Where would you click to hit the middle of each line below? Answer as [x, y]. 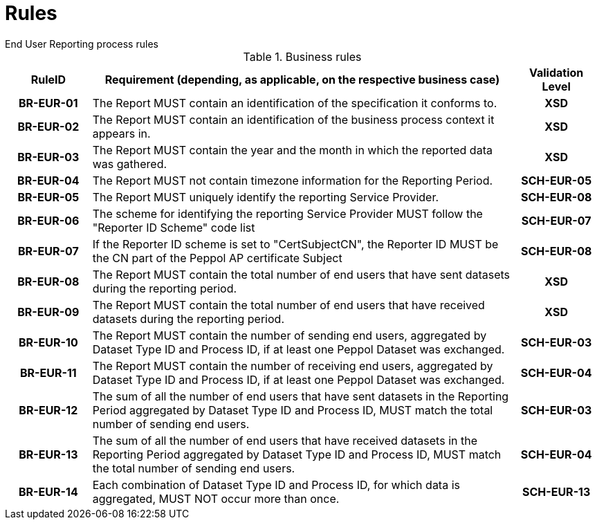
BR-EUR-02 [48, 126]
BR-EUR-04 [48, 180]
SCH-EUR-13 [556, 491]
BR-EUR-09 [48, 312]
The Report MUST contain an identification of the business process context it [293, 119]
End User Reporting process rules [82, 44]
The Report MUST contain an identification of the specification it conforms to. [295, 103]
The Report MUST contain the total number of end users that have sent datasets [301, 274]
